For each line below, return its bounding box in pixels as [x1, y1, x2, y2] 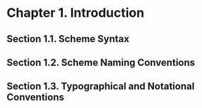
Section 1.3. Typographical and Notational [6, 81, 195, 93]
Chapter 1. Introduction [6, 5, 145, 21]
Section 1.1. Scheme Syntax [6, 33, 130, 45]
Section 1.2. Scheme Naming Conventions [6, 56, 196, 68]
